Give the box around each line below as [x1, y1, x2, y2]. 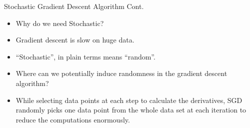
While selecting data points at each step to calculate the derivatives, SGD [15, 94, 242, 105]
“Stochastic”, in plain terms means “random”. [15, 51, 155, 61]
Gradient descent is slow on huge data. [15, 34, 134, 45]
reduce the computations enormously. [15, 114, 130, 124]
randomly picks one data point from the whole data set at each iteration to [15, 104, 246, 115]
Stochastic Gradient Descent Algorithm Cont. [4, 1, 144, 11]
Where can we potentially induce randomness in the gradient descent [15, 68, 227, 78]
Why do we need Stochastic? [15, 17, 104, 28]
